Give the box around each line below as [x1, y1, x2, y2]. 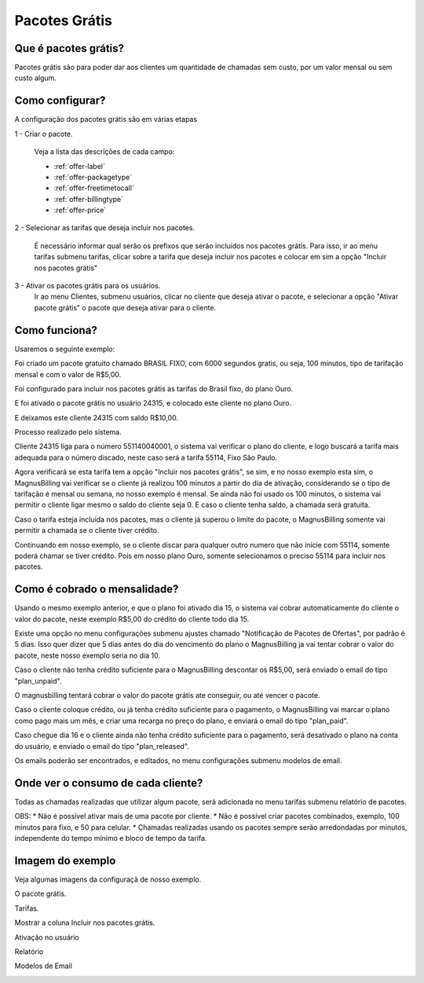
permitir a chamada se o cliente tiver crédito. [14, 526, 160, 535]
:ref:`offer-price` [53, 205, 107, 215]
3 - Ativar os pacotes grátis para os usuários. [14, 281, 161, 291]
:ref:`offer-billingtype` [53, 194, 124, 204]
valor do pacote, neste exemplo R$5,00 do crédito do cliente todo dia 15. [14, 614, 250, 624]
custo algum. [14, 73, 57, 83]
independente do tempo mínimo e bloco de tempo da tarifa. [14, 834, 207, 843]
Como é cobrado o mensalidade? [14, 582, 179, 596]
